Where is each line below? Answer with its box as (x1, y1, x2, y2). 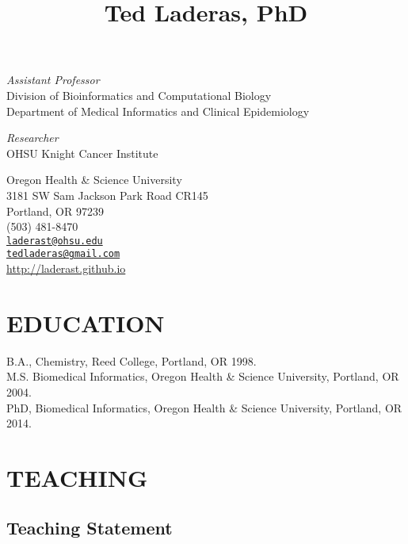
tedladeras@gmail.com (6, 248, 120, 260)
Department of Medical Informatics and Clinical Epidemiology (6, 102, 310, 119)
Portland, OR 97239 (6, 202, 104, 219)
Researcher (6, 129, 59, 146)
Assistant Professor (6, 71, 100, 88)
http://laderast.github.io (6, 260, 126, 277)
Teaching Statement (6, 515, 173, 540)
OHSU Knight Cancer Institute (6, 144, 158, 161)
